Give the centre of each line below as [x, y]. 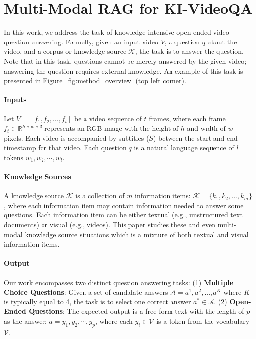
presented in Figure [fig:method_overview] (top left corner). [95, 80]
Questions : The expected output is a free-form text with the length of [136, 311]
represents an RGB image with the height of [112, 128]
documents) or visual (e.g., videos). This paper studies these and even [110, 225]
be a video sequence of [108, 118]
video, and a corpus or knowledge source [65, 51]
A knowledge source [34, 195]
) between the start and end [195, 138]
